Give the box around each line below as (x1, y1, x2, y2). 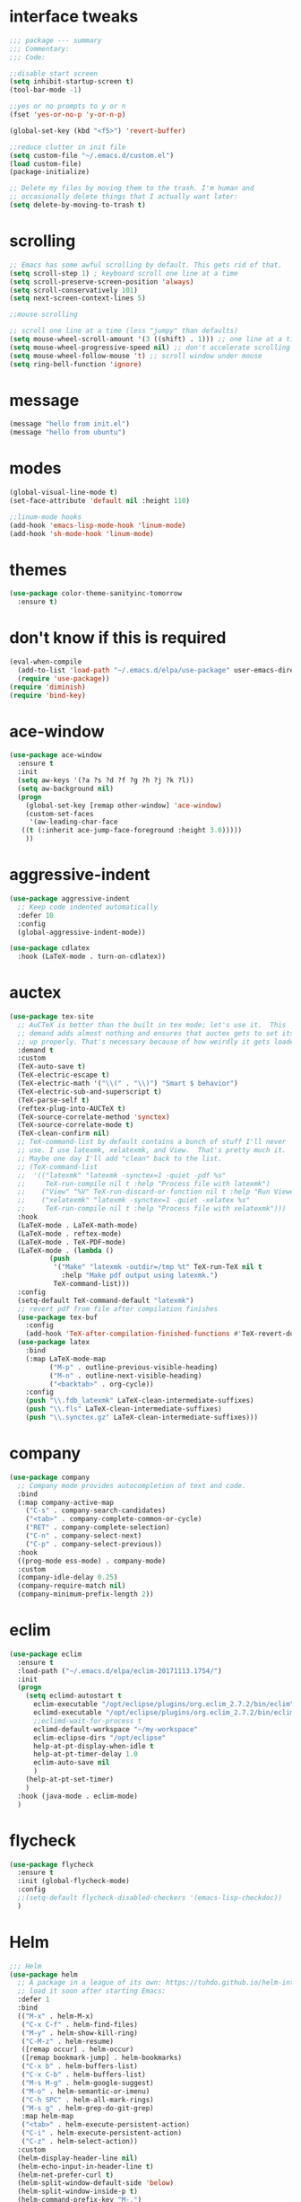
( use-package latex (17, 1338, 90, 1347)
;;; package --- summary (9, 36, 102, 45)
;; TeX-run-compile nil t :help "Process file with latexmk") (17, 1179, 271, 1188)
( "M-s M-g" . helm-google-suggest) (21, 2078, 154, 2087)
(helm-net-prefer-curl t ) (17, 2171, 115, 2180)
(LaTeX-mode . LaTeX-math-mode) (17, 1220, 139, 1229)
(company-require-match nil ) (17, 1581, 126, 1590)
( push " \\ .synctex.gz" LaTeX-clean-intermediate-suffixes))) (25, 1413, 258, 1422)
